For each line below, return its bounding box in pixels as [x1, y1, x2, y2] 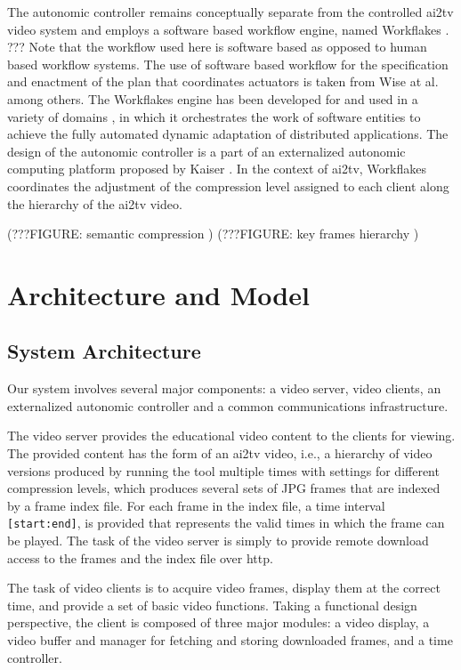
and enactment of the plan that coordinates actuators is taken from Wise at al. [7, 72, 439, 91]
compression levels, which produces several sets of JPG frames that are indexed [7, 479, 441, 497]
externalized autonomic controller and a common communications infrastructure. [7, 396, 449, 415]
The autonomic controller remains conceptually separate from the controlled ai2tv [7, 3, 454, 20]
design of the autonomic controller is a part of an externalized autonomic [7, 141, 406, 160]
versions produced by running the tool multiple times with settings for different [7, 461, 440, 480]
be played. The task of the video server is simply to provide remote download [7, 531, 429, 550]
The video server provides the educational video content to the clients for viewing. [7, 426, 456, 445]
